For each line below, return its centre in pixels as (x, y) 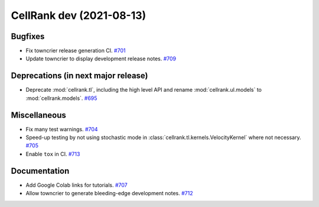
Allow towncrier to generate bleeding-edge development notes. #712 (109, 193)
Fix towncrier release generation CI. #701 (76, 51)
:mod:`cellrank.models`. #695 (61, 98)
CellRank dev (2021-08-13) (79, 15)
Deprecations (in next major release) (79, 76)
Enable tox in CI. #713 (53, 154)
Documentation (40, 171)
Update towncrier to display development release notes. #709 (101, 59)
